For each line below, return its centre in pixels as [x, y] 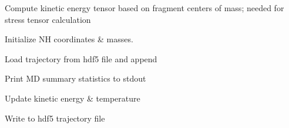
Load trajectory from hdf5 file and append [81, 58]
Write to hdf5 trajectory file [55, 118]
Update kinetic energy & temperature [73, 98]
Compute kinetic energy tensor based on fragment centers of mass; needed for [144, 8]
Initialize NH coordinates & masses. [69, 39]
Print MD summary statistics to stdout [75, 78]
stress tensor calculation [48, 19]
